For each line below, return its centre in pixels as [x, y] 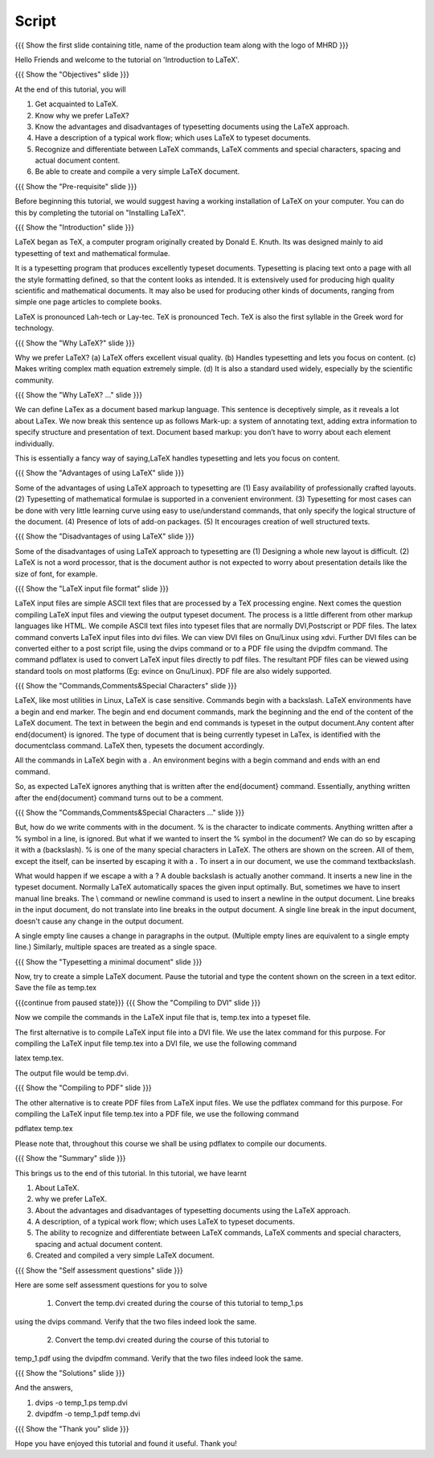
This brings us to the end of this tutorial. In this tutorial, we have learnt [131, 1173]
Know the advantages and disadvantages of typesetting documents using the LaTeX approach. [192, 126]
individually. [35, 444]
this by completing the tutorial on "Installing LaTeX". [100, 213]
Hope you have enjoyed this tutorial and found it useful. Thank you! [126, 1443]
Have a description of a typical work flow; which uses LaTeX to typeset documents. [173, 138]
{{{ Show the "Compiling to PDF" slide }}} [83, 1088]
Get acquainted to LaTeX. [77, 104]
